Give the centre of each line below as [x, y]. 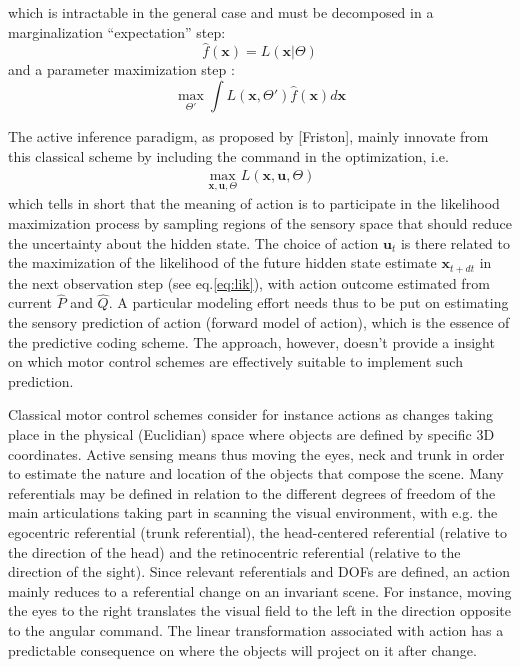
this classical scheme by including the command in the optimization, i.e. [228, 155]
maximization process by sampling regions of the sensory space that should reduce [260, 223]
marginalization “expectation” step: [117, 31]
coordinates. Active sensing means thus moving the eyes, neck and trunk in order [256, 453]
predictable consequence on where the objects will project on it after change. [242, 649]
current [30, 302]
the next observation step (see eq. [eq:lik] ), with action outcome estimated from [249, 282]
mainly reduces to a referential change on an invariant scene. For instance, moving [260, 590]
